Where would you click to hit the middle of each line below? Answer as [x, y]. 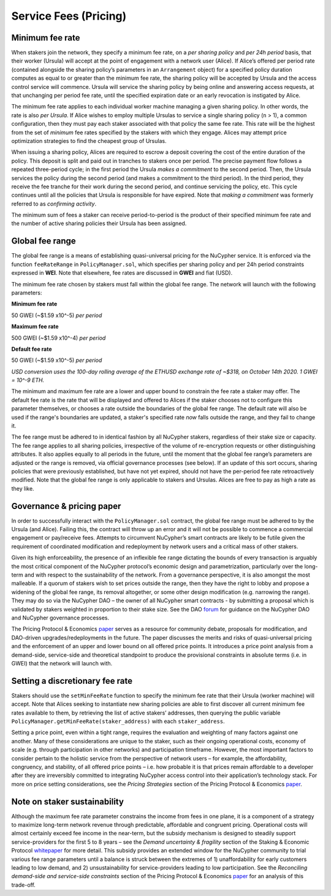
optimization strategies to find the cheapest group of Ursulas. [89, 140]
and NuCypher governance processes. [60, 618]
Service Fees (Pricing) [69, 16]
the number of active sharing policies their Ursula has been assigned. [99, 223]
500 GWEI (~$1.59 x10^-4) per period [59, 338]
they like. [23, 488]
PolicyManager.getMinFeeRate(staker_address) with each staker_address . [118, 721]
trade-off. [24, 885]
